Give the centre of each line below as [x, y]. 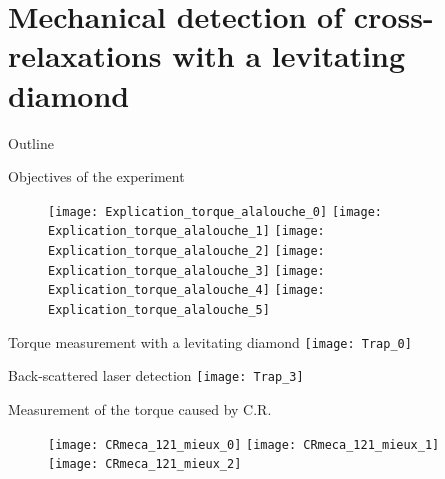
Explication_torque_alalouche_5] [159, 309]
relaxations [85, 55]
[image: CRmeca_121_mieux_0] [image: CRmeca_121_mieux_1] [244, 444]
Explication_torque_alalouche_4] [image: [186, 290]
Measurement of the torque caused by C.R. [140, 408]
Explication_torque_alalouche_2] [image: [186, 251]
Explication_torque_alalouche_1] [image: [186, 231]
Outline [31, 142]
